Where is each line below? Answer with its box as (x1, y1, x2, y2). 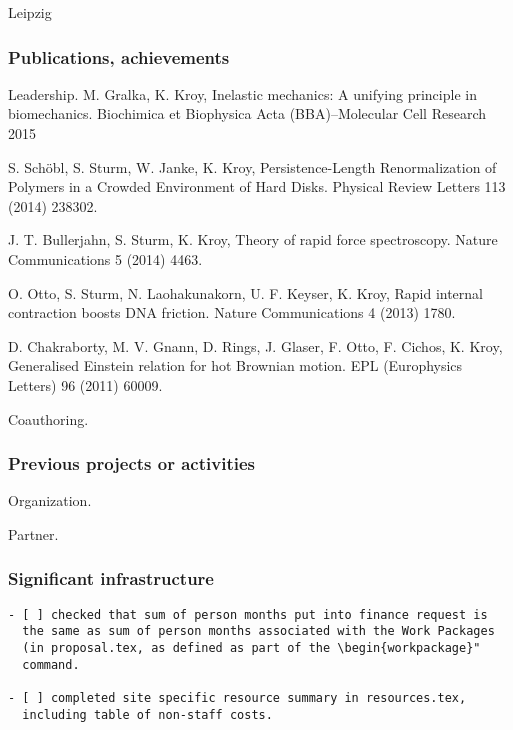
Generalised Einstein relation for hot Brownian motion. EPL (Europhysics (8, 355, 463, 376)
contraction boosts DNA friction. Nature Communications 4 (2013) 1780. (8, 302, 456, 323)
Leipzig (8, 2, 52, 22)
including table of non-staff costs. (22, 707, 273, 722)
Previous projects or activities (8, 451, 255, 476)
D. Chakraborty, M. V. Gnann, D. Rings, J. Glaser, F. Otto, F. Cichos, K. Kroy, (8, 335, 503, 356)
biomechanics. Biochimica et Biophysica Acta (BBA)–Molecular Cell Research (8, 103, 486, 124)
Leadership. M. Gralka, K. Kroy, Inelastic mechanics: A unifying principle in (8, 83, 477, 104)
